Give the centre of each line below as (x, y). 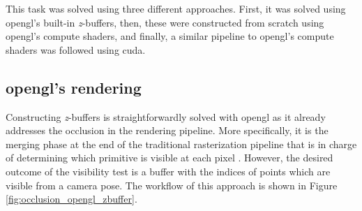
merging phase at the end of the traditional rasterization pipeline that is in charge (181, 144)
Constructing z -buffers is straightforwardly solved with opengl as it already (166, 116)
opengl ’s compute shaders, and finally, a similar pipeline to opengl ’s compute (170, 36)
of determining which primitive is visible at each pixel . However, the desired (169, 158)
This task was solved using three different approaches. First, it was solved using (176, 8)
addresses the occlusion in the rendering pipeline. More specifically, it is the (167, 130)
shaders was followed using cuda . (76, 49)
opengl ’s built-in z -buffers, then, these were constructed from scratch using (165, 22)
